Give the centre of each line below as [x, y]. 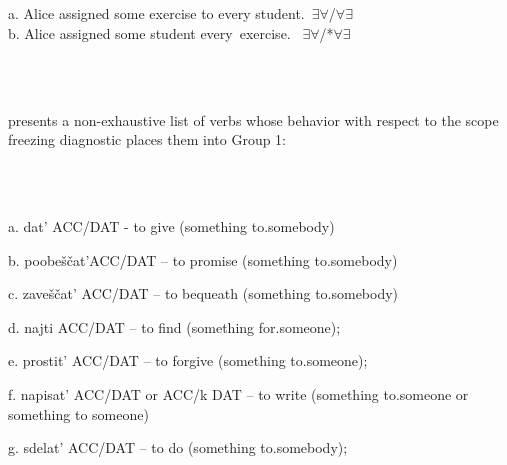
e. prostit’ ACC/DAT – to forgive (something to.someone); [188, 360]
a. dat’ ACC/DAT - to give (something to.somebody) [171, 225]
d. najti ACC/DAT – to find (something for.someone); [174, 326]
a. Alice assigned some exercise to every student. [156, 13]
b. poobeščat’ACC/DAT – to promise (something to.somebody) [203, 259]
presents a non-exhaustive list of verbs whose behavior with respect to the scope [253, 119]
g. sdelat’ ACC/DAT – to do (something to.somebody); [178, 447]
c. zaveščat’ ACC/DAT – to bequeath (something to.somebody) [203, 293]
